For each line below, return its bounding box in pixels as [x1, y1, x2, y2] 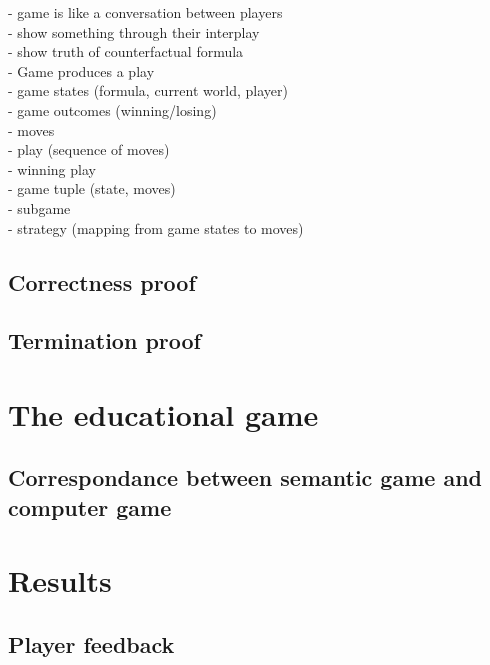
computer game [8, 491, 172, 522]
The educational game [8, 393, 319, 434]
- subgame [8, 197, 71, 218]
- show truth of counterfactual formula [8, 41, 244, 62]
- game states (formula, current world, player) [8, 80, 288, 101]
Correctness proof [8, 266, 196, 297]
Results [8, 560, 112, 601]
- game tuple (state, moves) [8, 178, 176, 199]
